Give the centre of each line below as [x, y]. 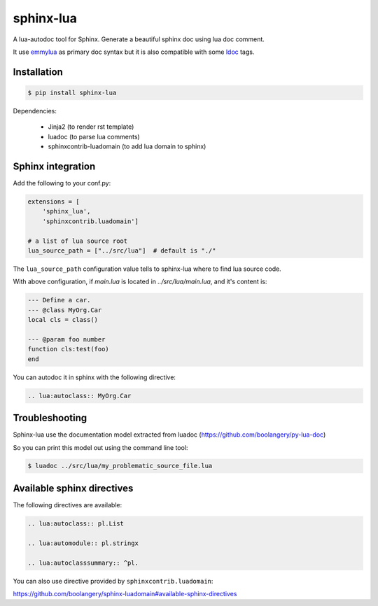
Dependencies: [35, 111]
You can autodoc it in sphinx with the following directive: [94, 377]
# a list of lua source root [78, 241]
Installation [38, 72]
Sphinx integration [54, 166]
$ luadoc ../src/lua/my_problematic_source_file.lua [120, 466]
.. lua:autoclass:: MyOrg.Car [79, 396]
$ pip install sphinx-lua [72, 92]
